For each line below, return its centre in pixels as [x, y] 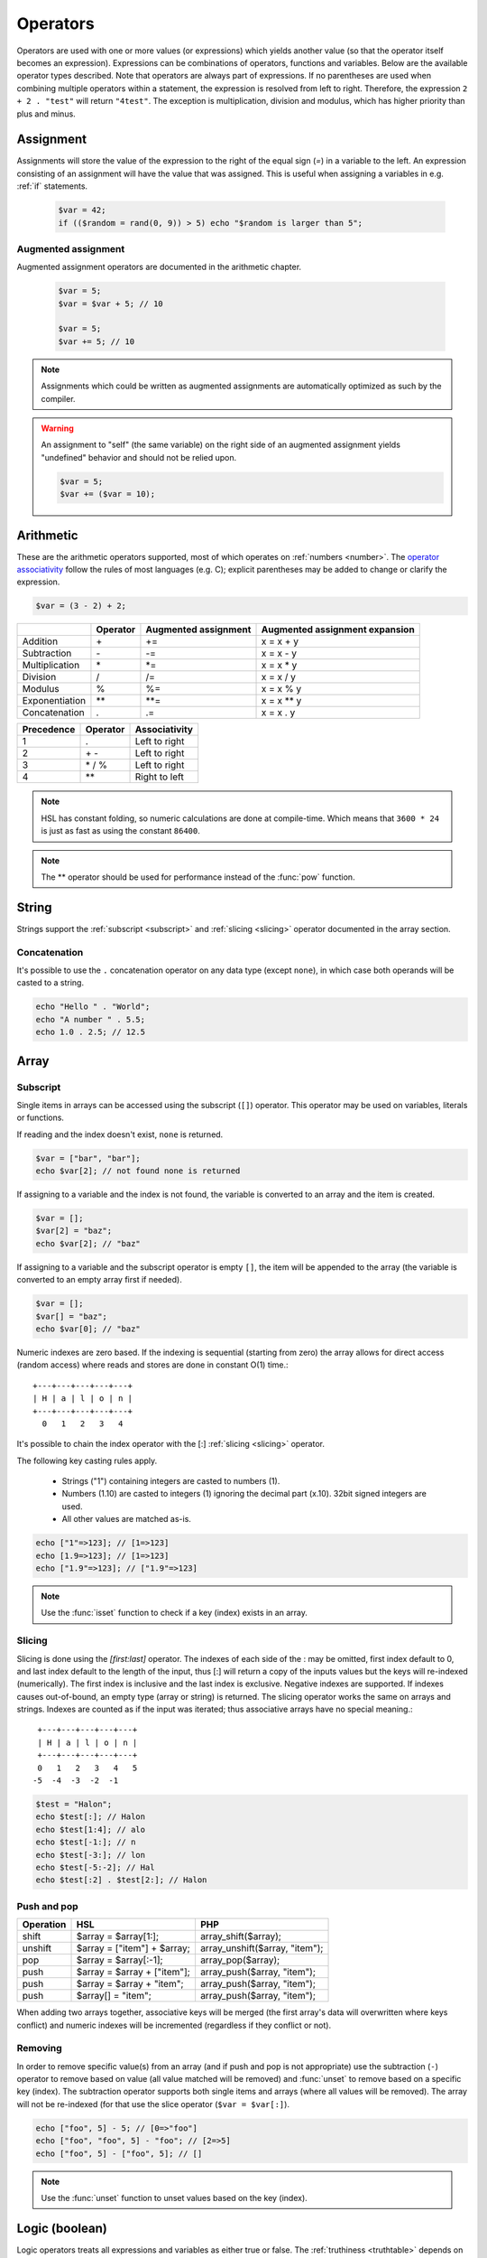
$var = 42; [82, 210]
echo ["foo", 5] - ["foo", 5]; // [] [119, 2153]
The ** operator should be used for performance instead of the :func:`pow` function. [198, 877]
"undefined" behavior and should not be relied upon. [139, 457]
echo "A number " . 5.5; [91, 1019]
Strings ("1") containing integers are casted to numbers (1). [171, 1481]
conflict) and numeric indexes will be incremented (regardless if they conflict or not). [174, 2025]
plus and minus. [46, 114]
